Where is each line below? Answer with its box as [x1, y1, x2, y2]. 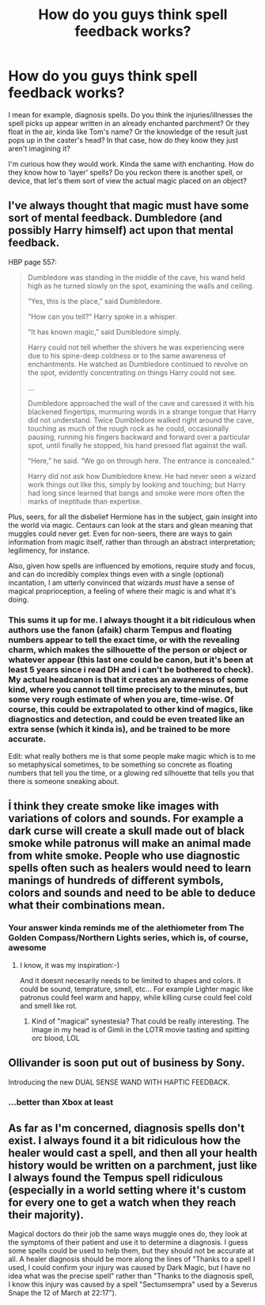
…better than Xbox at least [8, 1096, 113, 1108]
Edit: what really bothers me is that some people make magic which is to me [8, 752, 256, 761]
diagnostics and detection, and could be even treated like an [8, 714, 245, 725]
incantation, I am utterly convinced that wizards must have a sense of [8, 577, 235, 587]
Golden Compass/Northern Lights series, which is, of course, [8, 932, 249, 943]
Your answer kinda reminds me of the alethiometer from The [8, 922, 244, 933]
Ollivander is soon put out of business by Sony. [8, 1056, 245, 1070]
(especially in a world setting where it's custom [8, 1183, 247, 1196]
